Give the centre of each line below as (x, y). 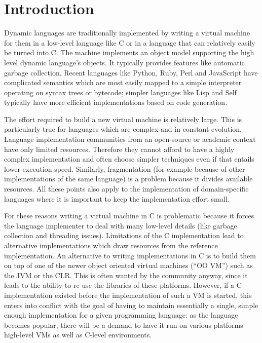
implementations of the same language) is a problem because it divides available (128, 179)
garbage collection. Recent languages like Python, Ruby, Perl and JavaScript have (131, 72)
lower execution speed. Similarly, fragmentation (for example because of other (125, 168)
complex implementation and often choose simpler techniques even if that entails (129, 159)
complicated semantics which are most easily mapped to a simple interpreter (123, 82)
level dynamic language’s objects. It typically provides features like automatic (124, 62)
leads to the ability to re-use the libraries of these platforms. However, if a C (123, 285)
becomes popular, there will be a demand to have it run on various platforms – (127, 325)
